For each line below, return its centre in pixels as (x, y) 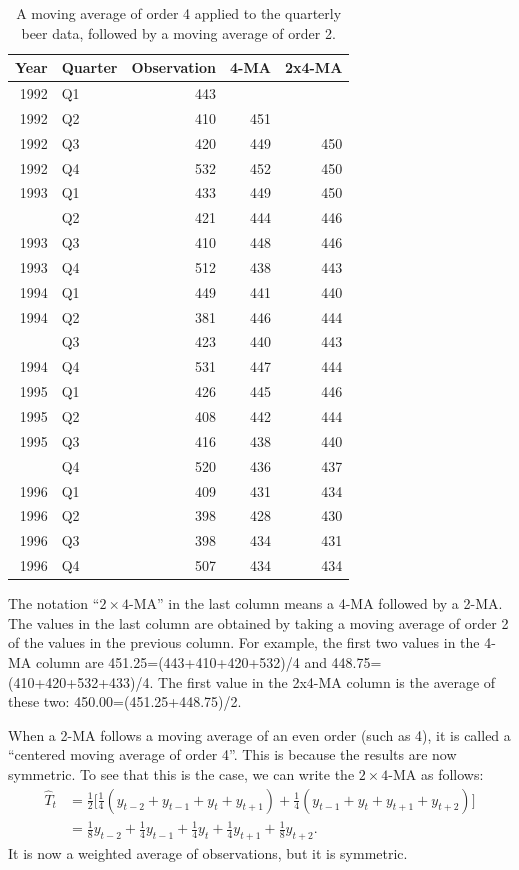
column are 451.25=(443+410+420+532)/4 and (181, 661)
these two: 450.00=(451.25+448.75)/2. (125, 701)
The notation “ (54, 603)
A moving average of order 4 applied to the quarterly (179, 13)
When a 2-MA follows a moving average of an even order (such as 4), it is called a (259, 734)
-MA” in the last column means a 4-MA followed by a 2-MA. (315, 603)
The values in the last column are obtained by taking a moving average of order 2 (258, 622)
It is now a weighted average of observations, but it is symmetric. (208, 852)
